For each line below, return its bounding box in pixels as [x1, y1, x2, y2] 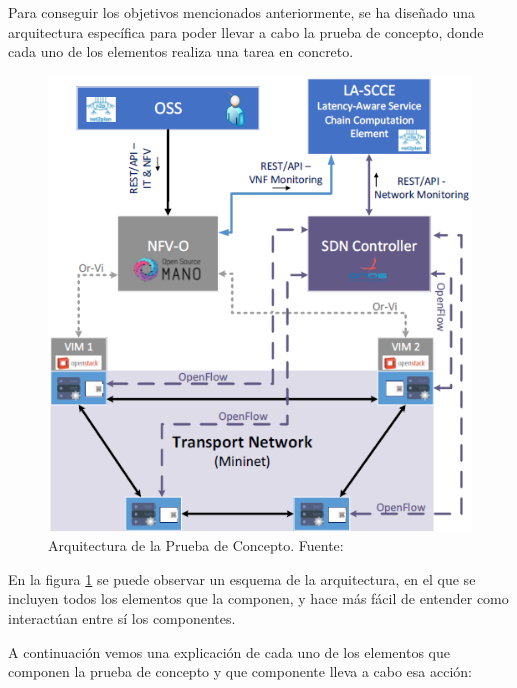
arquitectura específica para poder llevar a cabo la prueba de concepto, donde [8, 21, 484, 42]
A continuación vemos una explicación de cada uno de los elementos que [8, 641, 450, 662]
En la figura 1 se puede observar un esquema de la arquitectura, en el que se [8, 568, 476, 589]
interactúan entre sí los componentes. [8, 607, 236, 628]
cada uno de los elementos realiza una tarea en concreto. [8, 41, 354, 62]
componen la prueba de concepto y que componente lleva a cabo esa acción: [8, 661, 473, 682]
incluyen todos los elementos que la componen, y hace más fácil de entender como [8, 588, 509, 609]
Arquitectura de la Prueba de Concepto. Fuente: [48, 535, 344, 556]
